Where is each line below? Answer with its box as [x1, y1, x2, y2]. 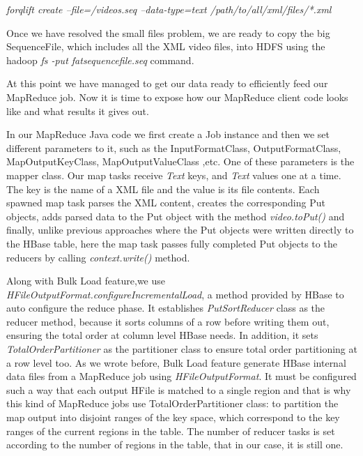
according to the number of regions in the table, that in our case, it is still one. [6, 437, 343, 452]
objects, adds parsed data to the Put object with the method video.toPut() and [6, 208, 345, 223]
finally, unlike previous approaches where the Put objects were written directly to [6, 222, 354, 237]
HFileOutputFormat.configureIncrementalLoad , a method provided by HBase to [6, 287, 344, 301]
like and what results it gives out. [6, 103, 149, 118]
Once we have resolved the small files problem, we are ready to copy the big [6, 25, 330, 40]
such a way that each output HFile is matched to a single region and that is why [6, 382, 351, 397]
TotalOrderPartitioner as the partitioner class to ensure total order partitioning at [6, 342, 357, 356]
